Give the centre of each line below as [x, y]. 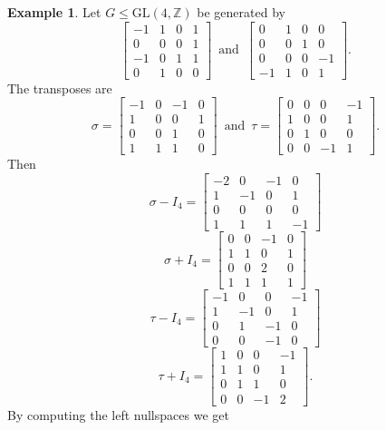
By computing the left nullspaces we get [118, 414]
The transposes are [60, 88]
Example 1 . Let [54, 12]
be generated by [241, 12]
